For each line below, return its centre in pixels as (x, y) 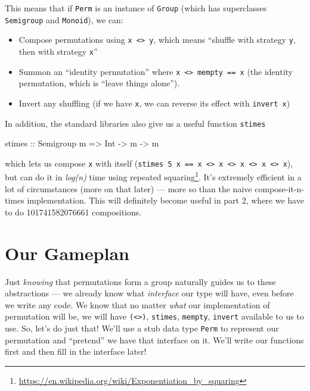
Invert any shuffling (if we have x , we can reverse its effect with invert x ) (154, 103)
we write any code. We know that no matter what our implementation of (137, 304)
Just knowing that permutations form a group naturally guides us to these (140, 281)
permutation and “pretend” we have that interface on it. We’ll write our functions (154, 340)
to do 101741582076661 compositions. (73, 212)
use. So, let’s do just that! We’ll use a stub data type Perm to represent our (142, 328)
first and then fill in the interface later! (76, 351)
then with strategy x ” (58, 51)
